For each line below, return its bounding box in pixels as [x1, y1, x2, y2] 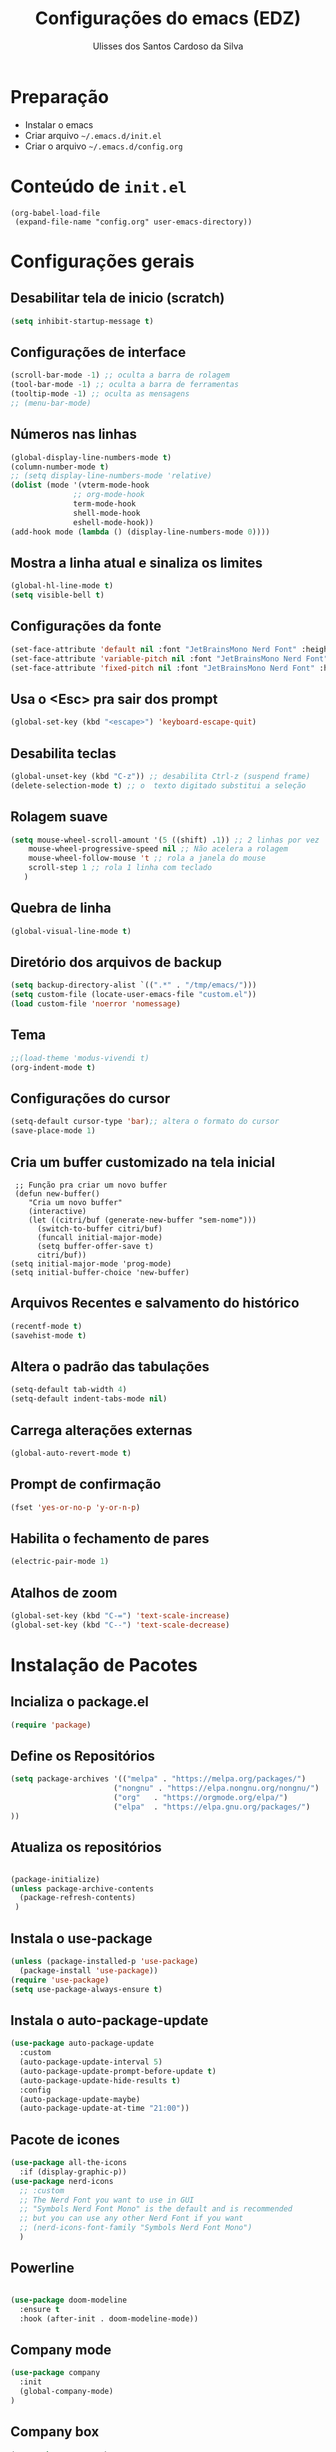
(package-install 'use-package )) [19, 1965, 159, 1976]
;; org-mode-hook [73, 490, 145, 500]
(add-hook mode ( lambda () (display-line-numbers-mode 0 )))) [10, 527, 271, 537]
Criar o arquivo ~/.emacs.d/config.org [24, 140, 183, 152]
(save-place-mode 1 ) [10, 1126, 97, 1136]
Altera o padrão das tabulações [10, 1358, 210, 1375]
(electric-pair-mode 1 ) [10, 1557, 110, 1567]
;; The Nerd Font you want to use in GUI [19, 2195, 195, 2205]
